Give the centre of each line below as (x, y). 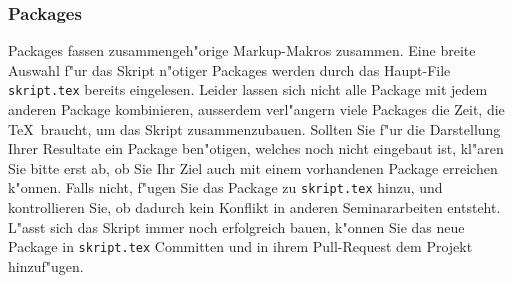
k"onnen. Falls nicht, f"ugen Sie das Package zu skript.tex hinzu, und (225, 187)
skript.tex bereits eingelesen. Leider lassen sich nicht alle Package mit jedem (248, 89)
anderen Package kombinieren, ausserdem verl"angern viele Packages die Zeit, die (256, 109)
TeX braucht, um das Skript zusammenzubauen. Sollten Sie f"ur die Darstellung (254, 128)
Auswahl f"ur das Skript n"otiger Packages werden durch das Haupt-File (229, 69)
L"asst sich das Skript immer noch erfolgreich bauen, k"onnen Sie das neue (236, 226)
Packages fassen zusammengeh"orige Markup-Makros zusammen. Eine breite (242, 50)
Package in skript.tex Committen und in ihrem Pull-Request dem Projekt (240, 246)
